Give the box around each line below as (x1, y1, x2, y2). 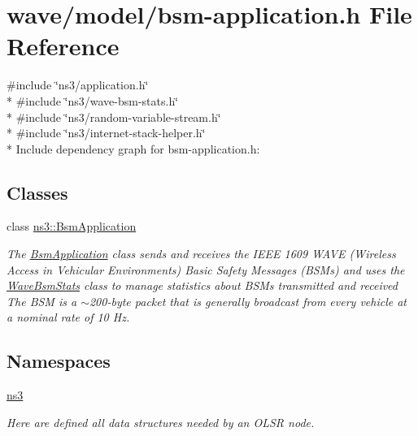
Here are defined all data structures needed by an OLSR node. (7, 413, 315, 430)
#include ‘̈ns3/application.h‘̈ (7, 76, 149, 93)
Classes (7, 179, 68, 205)
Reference (7, 29, 120, 63)
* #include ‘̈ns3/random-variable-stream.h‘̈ (7, 108, 221, 125)
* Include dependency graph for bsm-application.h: (7, 140, 260, 157)
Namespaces (7, 348, 111, 373)
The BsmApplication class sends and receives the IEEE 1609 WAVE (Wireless (7, 245, 396, 262)
